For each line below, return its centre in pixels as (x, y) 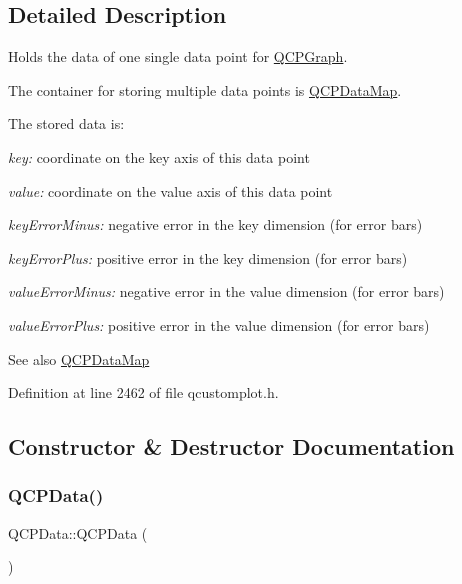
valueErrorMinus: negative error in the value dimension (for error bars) (226, 291)
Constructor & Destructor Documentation (231, 446)
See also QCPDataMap (79, 358)
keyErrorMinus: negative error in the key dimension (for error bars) (215, 224)
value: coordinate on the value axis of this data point (170, 190)
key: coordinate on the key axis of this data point (159, 156)
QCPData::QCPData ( (78, 532)
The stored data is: (66, 123)
